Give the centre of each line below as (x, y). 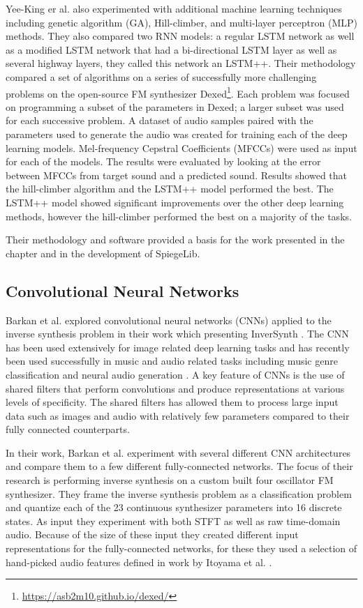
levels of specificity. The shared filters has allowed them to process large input (172, 402)
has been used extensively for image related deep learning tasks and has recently (178, 347)
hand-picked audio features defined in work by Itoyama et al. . (139, 562)
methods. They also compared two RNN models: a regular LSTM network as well (180, 36)
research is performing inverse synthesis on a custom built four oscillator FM (170, 480)
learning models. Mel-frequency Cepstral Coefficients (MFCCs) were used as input (181, 147)
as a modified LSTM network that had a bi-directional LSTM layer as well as (171, 49)
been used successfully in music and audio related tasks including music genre (172, 361)
